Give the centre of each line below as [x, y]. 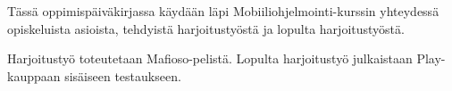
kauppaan [34, 75]
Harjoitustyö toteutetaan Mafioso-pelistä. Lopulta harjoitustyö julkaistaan [210, 58]
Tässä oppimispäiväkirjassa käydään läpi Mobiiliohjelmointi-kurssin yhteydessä [223, 11]
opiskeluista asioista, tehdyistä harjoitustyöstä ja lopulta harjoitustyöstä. [206, 28]
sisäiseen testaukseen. [123, 75]
